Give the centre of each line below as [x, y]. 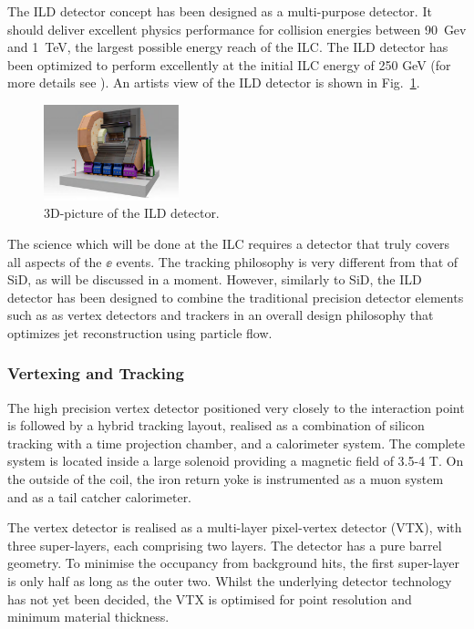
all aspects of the [55, 261]
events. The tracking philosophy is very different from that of [287, 261]
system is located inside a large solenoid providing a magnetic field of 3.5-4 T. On [236, 461]
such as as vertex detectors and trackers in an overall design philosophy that [221, 315]
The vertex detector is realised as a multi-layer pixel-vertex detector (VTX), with [235, 527]
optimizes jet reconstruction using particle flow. [140, 332]
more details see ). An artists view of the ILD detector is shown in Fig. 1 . [214, 82]
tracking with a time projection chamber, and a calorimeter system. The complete [236, 443]
